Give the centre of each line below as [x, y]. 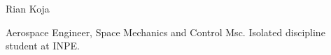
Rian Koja [28, 8]
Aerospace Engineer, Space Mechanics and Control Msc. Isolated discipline [165, 32]
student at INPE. [43, 46]
